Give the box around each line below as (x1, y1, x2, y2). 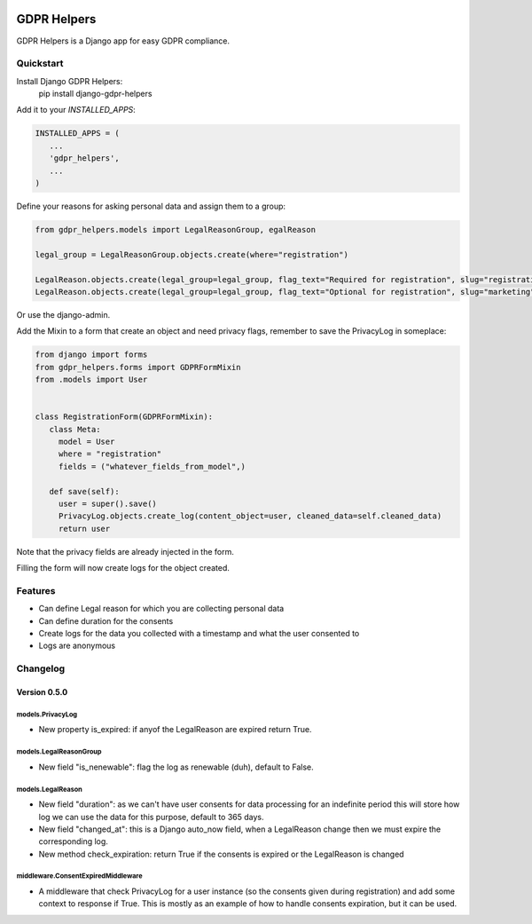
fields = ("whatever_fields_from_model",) (58, 462, 246, 471)
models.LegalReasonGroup (16, 747, 102, 756)
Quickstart (16, 58, 64, 70)
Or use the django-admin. (16, 309, 111, 320)
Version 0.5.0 (16, 686, 68, 697)
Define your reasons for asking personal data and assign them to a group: (16, 201, 286, 211)
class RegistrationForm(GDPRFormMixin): (35, 412, 213, 422)
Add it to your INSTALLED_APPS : (16, 105, 137, 115)
